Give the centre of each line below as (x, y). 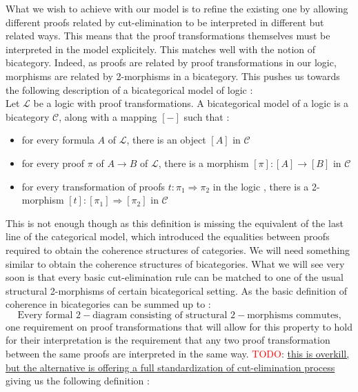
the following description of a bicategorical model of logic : (129, 89)
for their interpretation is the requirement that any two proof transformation (168, 340)
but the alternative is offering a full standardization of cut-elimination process (170, 367)
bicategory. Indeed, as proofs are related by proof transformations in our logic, (171, 62)
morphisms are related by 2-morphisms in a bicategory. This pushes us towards (173, 76)
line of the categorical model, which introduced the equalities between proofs (168, 236)
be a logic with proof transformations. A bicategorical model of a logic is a (191, 103)
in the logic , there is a (261, 186)
